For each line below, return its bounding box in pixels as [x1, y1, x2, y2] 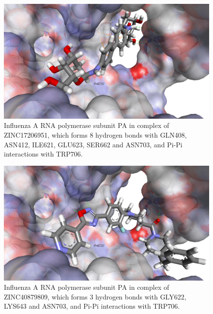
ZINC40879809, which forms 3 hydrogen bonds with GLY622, [4, 291, 186, 301]
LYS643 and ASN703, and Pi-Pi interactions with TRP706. [4, 301, 180, 311]
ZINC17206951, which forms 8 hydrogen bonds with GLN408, [4, 130, 187, 140]
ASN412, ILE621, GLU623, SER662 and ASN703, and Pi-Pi [4, 139, 183, 149]
